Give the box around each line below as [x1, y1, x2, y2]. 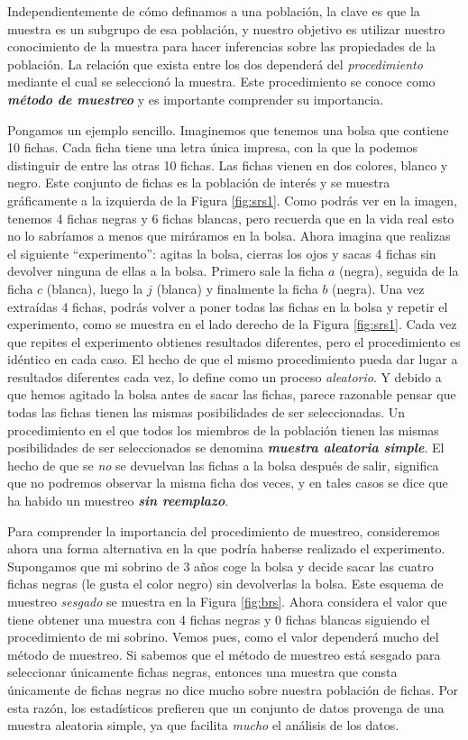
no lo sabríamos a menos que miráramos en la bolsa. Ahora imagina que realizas [7, 226, 451, 245]
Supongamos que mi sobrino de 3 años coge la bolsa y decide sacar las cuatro [7, 556, 434, 575]
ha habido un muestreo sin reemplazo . [7, 491, 229, 510]
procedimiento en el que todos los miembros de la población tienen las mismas [7, 420, 439, 439]
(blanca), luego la [46, 279, 143, 297]
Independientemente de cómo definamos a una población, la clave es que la [7, 2, 420, 20]
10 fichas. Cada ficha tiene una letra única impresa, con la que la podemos [7, 138, 418, 157]
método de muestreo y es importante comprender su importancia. [7, 89, 384, 108]
